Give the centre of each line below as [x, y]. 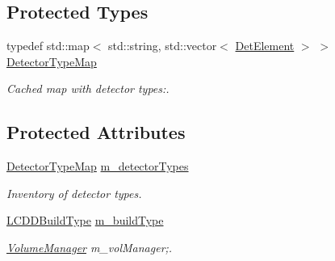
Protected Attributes [96, 132]
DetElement [265, 46]
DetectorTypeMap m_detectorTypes [98, 166]
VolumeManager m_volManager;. [90, 247]
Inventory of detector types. [74, 193]
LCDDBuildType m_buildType [85, 220]
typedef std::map [48, 46]
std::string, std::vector [163, 46]
